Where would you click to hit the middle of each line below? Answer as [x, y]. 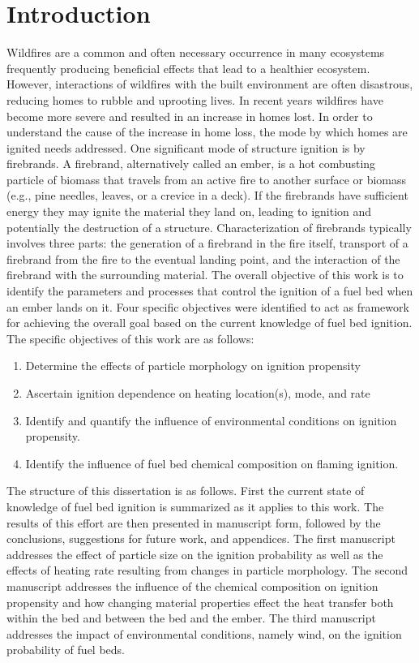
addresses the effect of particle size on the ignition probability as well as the [195, 554]
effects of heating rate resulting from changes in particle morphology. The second [207, 570]
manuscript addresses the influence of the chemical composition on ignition [192, 586]
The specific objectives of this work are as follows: [130, 338]
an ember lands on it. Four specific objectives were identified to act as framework [208, 306]
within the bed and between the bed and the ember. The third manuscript [191, 618]
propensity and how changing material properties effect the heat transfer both [200, 602]
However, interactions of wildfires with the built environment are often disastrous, [210, 84]
